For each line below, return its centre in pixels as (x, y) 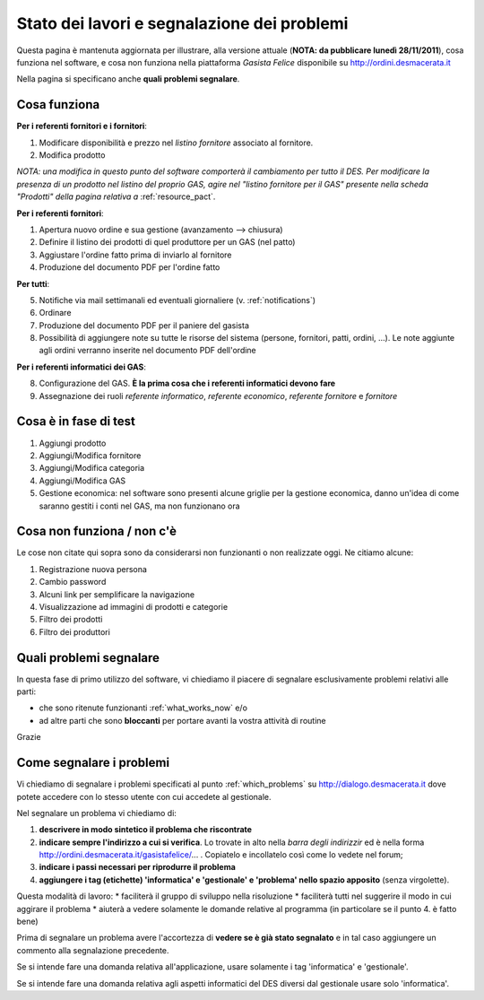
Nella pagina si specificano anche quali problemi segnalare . (128, 79)
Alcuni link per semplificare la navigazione (117, 594)
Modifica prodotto (72, 155)
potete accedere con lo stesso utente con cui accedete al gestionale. (144, 796)
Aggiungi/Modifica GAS (82, 481)
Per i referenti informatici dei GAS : (82, 367)
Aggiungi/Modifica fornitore (90, 455)
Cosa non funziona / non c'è (96, 531)
